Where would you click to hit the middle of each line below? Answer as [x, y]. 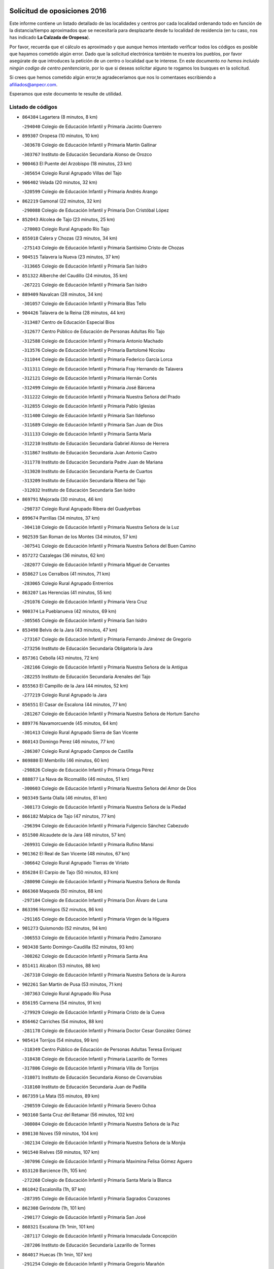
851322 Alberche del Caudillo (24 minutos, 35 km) [75, 275]
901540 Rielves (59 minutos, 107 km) [61, 1152]
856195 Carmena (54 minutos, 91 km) [62, 1003]
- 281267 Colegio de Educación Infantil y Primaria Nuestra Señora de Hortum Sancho [111, 714]
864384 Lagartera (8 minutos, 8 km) [60, 117]
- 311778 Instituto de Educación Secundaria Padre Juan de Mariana [93, 462]
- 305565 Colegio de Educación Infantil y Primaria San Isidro [84, 621]
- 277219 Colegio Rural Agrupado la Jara [64, 695]
